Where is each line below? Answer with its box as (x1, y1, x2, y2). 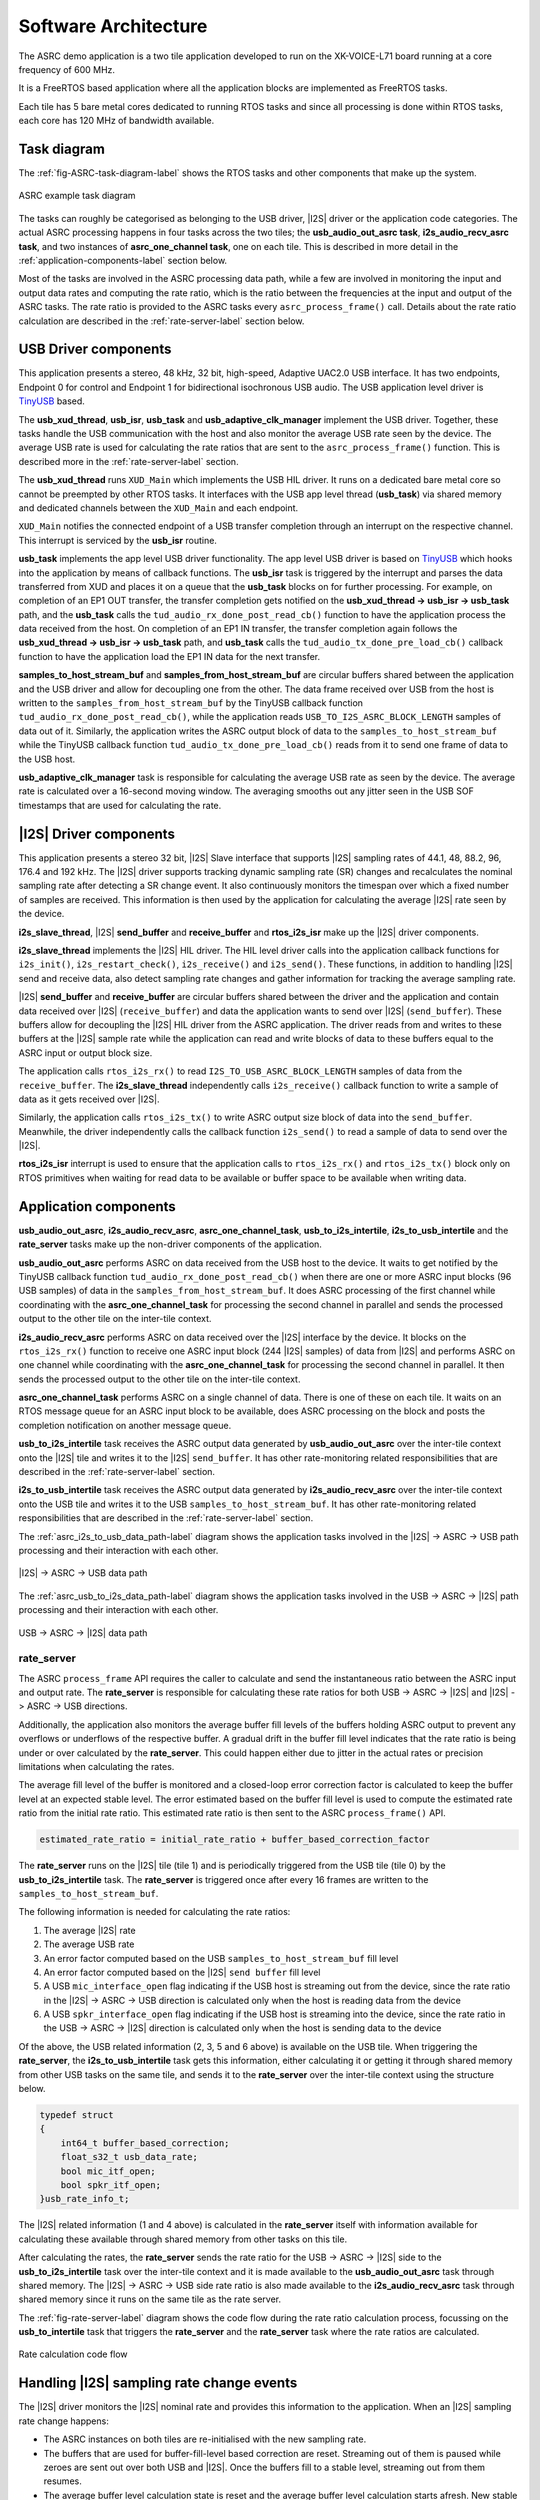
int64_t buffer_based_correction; (60, 2137, 230, 2149)
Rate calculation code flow (18, 2348, 129, 2360)
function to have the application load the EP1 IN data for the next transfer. (18, 650, 321, 662)
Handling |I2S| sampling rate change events (18, 2375, 298, 2392)
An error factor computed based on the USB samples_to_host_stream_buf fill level (43, 1952, 399, 1964)
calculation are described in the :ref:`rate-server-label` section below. (18, 315, 305, 327)
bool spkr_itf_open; (60, 2179, 162, 2190)
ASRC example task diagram (18, 190, 136, 202)
